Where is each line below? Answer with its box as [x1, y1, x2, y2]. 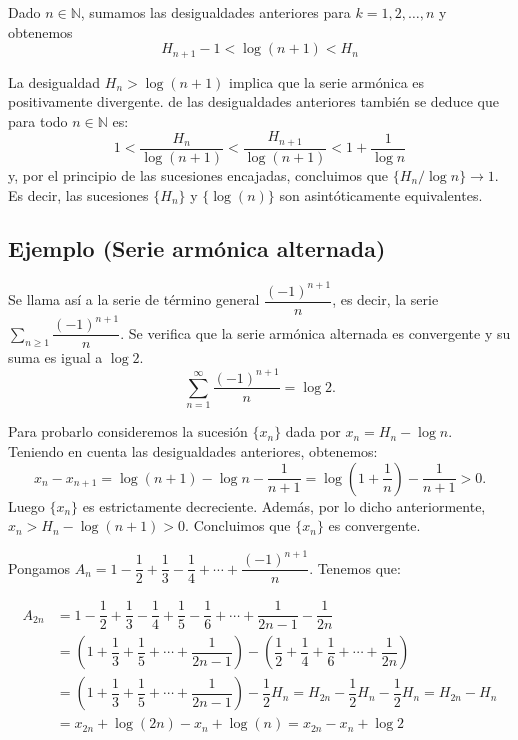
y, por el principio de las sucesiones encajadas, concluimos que [8, 164, 389, 185]
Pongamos [8, 557, 71, 578]
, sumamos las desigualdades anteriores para [80, 2, 351, 22]
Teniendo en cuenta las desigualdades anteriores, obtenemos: [8, 440, 378, 461]
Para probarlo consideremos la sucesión [8, 421, 248, 442]
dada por [285, 421, 341, 442]
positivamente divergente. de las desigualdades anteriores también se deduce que [8, 91, 499, 112]
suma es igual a [8, 347, 103, 368]
